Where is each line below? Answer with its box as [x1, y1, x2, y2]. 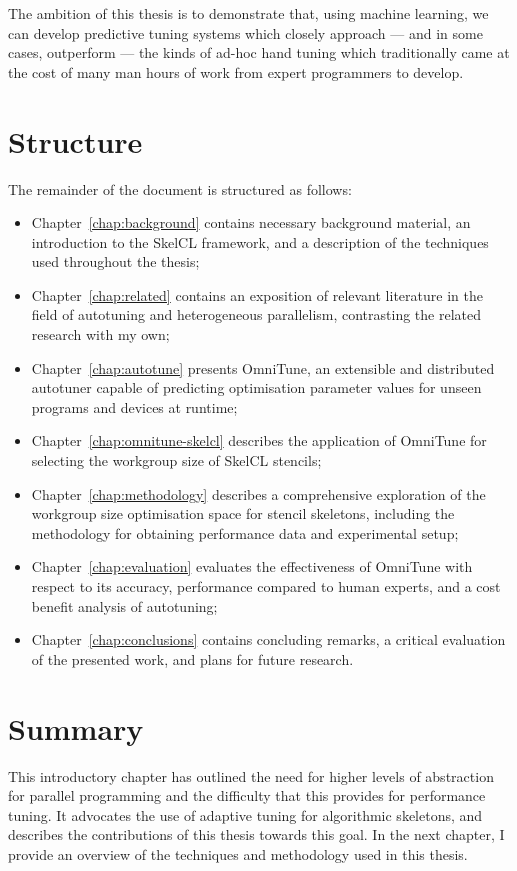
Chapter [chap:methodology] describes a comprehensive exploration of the [31, 483, 486, 504]
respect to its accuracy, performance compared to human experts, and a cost [31, 576, 501, 596]
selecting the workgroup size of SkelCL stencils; [31, 450, 322, 471]
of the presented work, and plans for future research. [31, 648, 354, 669]
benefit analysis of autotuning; [31, 595, 218, 616]
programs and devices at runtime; [31, 396, 238, 417]
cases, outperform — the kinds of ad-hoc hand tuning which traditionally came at [8, 42, 510, 63]
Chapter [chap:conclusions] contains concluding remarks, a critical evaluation [31, 629, 506, 650]
